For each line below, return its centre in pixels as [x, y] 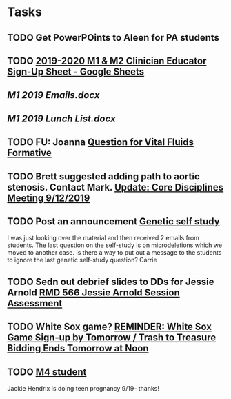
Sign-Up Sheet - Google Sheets [76, 71]
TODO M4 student [47, 372]
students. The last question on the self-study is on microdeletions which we [115, 245]
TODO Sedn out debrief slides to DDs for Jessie [111, 281]
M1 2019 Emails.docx [53, 95]
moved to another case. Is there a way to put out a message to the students [114, 253]
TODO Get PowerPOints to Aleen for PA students [113, 38]
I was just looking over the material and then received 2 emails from [103, 238]
